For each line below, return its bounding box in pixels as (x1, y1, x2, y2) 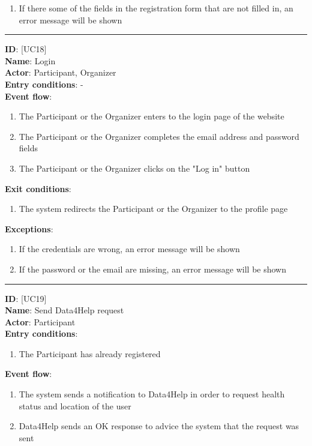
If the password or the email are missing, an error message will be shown (19, 262, 287, 275)
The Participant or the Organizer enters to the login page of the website (19, 110, 284, 122)
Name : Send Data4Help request (5, 304, 124, 316)
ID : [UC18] (5, 43, 47, 55)
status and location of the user (19, 399, 131, 412)
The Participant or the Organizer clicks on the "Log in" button (19, 161, 250, 174)
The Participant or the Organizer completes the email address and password (19, 130, 299, 142)
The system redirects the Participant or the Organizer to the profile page (19, 202, 288, 215)
